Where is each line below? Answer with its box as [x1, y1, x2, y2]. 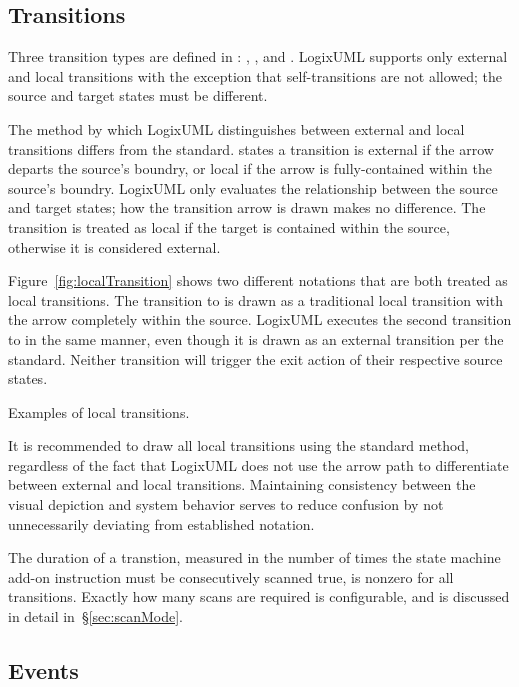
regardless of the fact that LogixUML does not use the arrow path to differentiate [8, 454, 509, 475]
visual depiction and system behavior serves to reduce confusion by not [8, 494, 444, 515]
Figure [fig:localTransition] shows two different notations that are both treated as [8, 270, 508, 291]
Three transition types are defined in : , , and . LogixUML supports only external [8, 46, 508, 67]
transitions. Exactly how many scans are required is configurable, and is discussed [8, 586, 510, 607]
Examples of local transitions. [8, 401, 190, 422]
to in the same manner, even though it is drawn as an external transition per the [8, 328, 504, 349]
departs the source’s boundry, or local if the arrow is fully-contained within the [8, 158, 492, 179]
